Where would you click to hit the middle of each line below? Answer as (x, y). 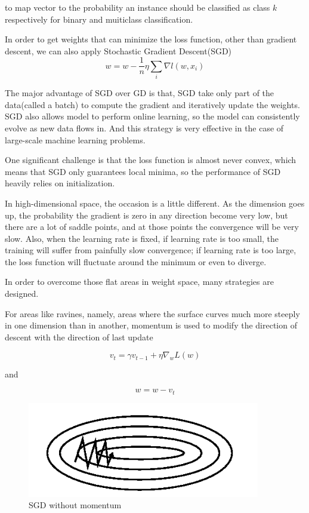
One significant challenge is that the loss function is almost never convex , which (151, 160)
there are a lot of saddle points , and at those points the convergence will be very (152, 227)
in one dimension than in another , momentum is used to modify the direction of (151, 325)
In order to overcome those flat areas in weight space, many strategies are (139, 282)
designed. (22, 294)
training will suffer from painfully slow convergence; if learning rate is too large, (151, 250)
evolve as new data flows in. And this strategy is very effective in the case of (144, 128)
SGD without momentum (75, 505)
